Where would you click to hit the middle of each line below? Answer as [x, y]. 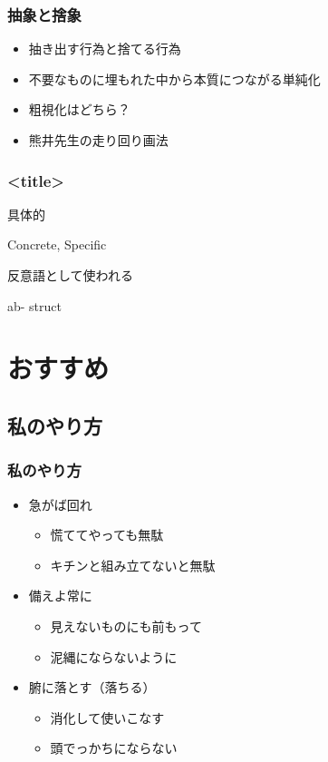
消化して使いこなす [107, 717]
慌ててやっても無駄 [107, 535]
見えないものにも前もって [126, 625]
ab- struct [35, 305]
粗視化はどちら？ [79, 109]
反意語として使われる [70, 275]
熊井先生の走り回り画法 [98, 140]
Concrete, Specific [57, 244]
